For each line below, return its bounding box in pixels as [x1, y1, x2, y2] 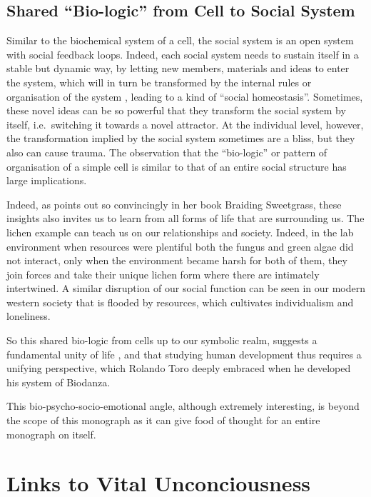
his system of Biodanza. [6, 374, 111, 389]
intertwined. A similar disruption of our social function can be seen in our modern [6, 281, 366, 296]
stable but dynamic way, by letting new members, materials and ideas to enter [6, 61, 350, 76]
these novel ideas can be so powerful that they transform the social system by [6, 103, 346, 118]
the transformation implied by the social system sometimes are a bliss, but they [6, 131, 355, 146]
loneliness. [6, 308, 51, 323]
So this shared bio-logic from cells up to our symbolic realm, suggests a [6, 333, 317, 348]
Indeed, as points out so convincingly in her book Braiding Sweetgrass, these [6, 196, 342, 211]
